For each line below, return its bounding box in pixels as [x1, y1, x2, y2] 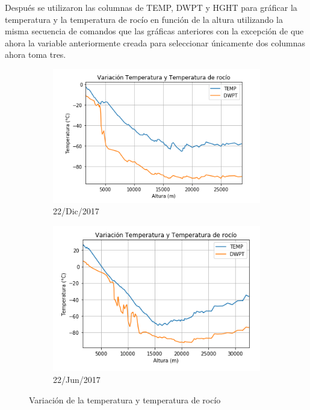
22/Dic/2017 [53, 205, 99, 217]
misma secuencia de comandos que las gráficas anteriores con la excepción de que [5, 25, 304, 37]
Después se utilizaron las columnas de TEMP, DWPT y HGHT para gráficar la [5, 1, 297, 13]
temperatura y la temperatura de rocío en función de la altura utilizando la [5, 13, 283, 25]
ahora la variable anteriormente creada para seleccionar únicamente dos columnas [5, 36, 306, 49]
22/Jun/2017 [53, 373, 101, 386]
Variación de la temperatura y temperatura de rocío [29, 393, 221, 406]
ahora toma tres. [5, 48, 66, 61]
